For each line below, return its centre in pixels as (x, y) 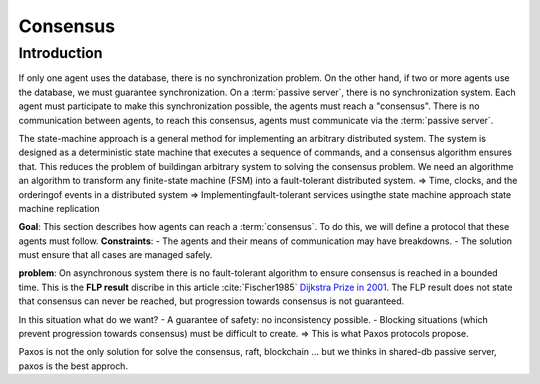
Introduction (60, 53)
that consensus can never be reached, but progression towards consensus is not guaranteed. (211, 301)
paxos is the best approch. (73, 366)
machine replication (59, 208)
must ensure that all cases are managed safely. (115, 255)
